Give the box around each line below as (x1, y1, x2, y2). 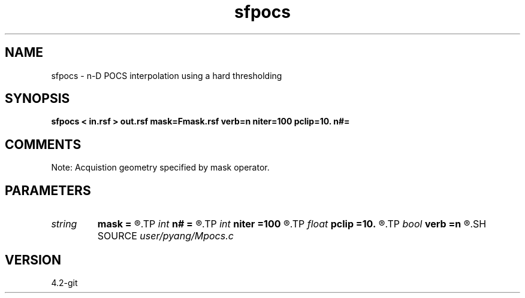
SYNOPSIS (5, 91, 70, 107)
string (51, 218, 77, 230)
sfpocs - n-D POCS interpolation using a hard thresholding (51, 70, 282, 81)
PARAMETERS (5, 183, 91, 198)
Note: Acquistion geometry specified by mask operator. (51, 162, 270, 173)
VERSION (5, 252, 62, 267)
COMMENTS (5, 136, 82, 152)
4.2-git (51, 277, 78, 288)
